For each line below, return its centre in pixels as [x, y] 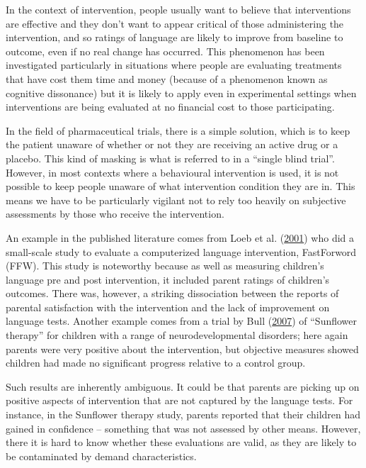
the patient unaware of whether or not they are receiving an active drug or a [172, 144]
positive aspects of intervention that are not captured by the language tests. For [179, 400]
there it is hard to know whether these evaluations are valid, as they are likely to [181, 442]
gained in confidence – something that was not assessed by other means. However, [183, 428]
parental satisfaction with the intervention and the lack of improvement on [168, 307]
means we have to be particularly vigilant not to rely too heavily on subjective [176, 200]
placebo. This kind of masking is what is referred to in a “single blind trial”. [170, 158]
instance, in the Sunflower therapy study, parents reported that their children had [183, 414]
